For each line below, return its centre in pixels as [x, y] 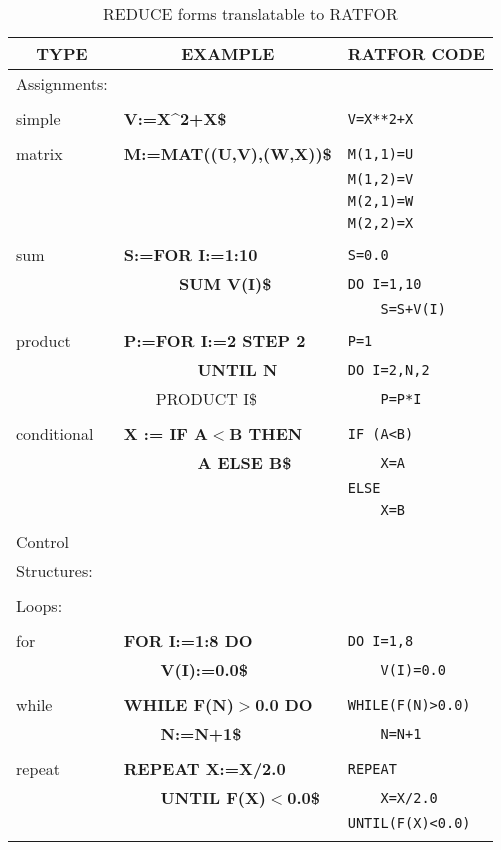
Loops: [39, 605]
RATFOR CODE [416, 53]
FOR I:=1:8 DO [188, 640]
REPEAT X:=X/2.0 [204, 768]
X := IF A [165, 433]
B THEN [266, 433]
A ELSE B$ [244, 462]
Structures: [54, 570]
